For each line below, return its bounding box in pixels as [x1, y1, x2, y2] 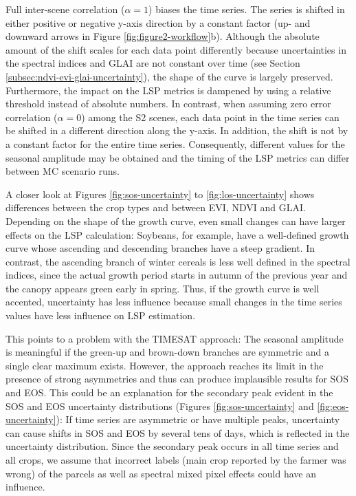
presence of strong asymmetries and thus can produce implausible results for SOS [5, 371, 349, 386]
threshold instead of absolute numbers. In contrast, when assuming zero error [5, 96, 331, 111]
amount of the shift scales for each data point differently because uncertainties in [5, 42, 346, 56]
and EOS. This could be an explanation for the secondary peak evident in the [5, 385, 333, 400]
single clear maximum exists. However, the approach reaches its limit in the [5, 358, 324, 372]
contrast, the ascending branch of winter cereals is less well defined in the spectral [5, 254, 351, 268]
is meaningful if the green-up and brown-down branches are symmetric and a [5, 345, 329, 359]
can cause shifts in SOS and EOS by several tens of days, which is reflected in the [5, 425, 350, 440]
